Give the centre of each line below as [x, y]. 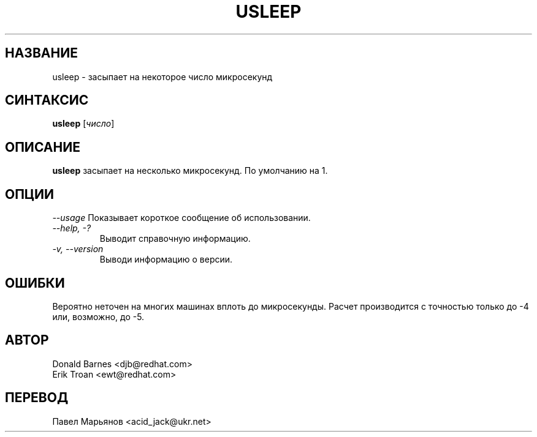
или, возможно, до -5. [98, 316]
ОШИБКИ [35, 283]
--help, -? [72, 228]
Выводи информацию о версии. [166, 260]
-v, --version [78, 249]
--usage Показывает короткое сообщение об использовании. [181, 218]
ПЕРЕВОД [37, 398]
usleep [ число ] [83, 124]
